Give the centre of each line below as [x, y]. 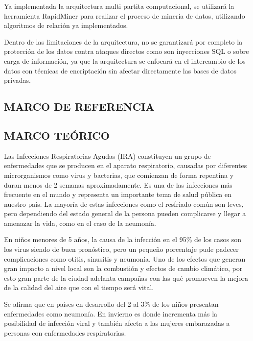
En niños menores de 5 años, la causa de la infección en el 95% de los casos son [123, 239]
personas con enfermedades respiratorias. [65, 332]
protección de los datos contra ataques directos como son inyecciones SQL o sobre [126, 51]
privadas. [17, 80]
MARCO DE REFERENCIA [79, 107]
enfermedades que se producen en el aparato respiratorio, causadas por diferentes [126, 165]
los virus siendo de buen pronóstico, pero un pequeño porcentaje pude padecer [121, 249]
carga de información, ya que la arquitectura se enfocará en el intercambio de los [125, 61]
